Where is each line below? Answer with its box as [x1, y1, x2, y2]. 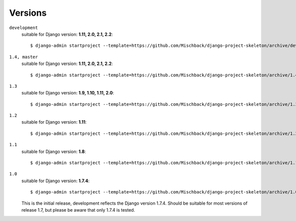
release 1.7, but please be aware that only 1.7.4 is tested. [21, 207, 135, 213]
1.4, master [9, 54, 38, 60]
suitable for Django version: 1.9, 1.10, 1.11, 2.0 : [21, 90, 114, 96]
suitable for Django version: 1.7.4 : [21, 178, 90, 184]
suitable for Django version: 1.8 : [21, 148, 86, 155]
